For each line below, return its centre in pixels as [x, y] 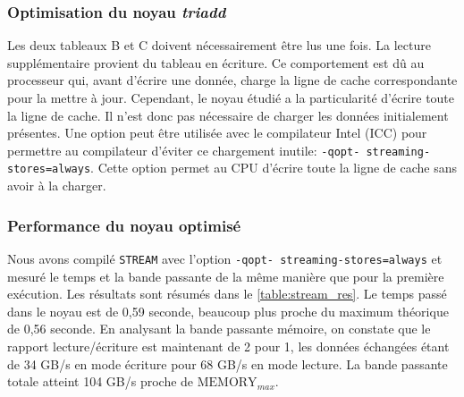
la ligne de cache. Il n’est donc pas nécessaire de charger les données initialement [228, 115]
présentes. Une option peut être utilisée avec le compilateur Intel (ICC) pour [217, 133]
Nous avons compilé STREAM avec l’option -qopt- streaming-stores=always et [225, 258]
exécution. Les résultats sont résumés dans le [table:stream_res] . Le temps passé [227, 294]
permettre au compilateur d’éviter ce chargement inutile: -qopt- [184, 150]
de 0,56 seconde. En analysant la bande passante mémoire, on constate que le [219, 329]
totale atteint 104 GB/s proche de [101, 381]
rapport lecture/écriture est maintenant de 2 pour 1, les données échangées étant [228, 346]
